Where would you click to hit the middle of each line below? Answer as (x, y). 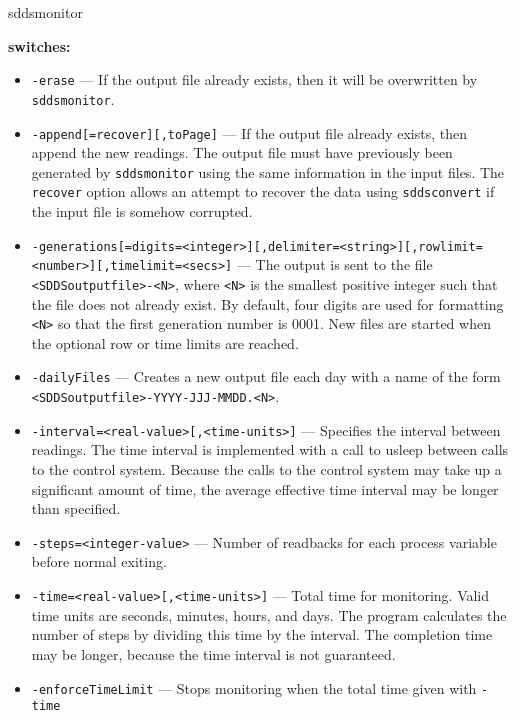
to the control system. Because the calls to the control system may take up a (266, 469)
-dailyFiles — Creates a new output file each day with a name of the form (266, 376)
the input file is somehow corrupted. (142, 211)
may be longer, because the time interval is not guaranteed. (213, 653)
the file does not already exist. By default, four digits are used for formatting (267, 303)
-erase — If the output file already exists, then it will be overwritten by (254, 79)
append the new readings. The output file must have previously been (242, 152)
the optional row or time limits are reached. (165, 342)
